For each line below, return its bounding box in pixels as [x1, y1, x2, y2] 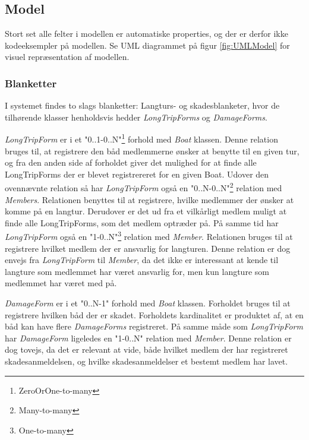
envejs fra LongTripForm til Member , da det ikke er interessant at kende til [5, 254, 279, 266]
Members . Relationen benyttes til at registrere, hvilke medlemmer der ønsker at [5, 193, 294, 205]
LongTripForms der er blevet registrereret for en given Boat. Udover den [5, 167, 269, 180]
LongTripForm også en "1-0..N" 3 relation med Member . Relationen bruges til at [5, 229, 293, 243]
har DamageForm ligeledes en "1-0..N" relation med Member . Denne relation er [5, 331, 292, 344]
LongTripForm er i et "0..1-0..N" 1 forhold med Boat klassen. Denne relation [5, 131, 278, 145]
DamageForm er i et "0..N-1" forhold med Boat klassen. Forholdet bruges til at [5, 297, 291, 309]
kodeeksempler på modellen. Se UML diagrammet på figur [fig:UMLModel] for [5, 39, 290, 51]
